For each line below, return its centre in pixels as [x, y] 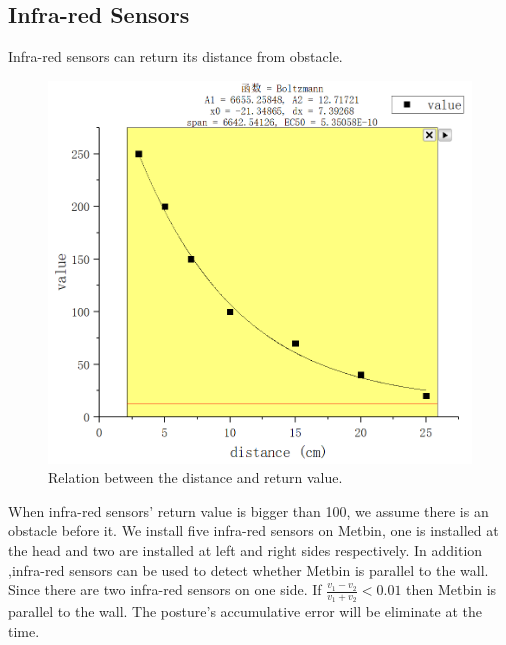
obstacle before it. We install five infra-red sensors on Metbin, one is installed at [253, 530]
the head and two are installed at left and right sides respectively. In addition [245, 550]
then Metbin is [451, 589]
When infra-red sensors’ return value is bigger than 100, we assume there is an [248, 510]
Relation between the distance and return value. [195, 477]
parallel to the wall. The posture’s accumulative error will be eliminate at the [245, 611]
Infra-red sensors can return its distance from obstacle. [175, 56]
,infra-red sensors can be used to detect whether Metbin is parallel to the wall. [248, 569]
